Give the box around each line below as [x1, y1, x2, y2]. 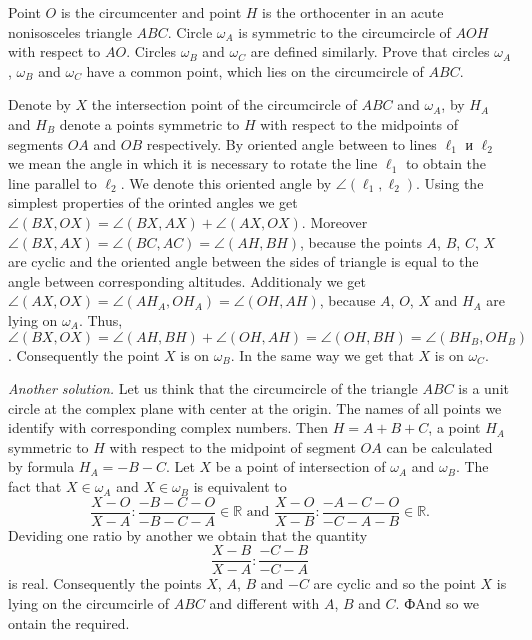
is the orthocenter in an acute [262, 2, 444, 22]
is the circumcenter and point [60, 2, 242, 22]
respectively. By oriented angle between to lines [146, 133, 437, 154]
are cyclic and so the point [313, 573, 476, 594]
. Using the [416, 172, 484, 193]
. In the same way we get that [230, 344, 414, 365]
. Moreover [301, 211, 368, 232]
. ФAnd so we [395, 592, 480, 613]
